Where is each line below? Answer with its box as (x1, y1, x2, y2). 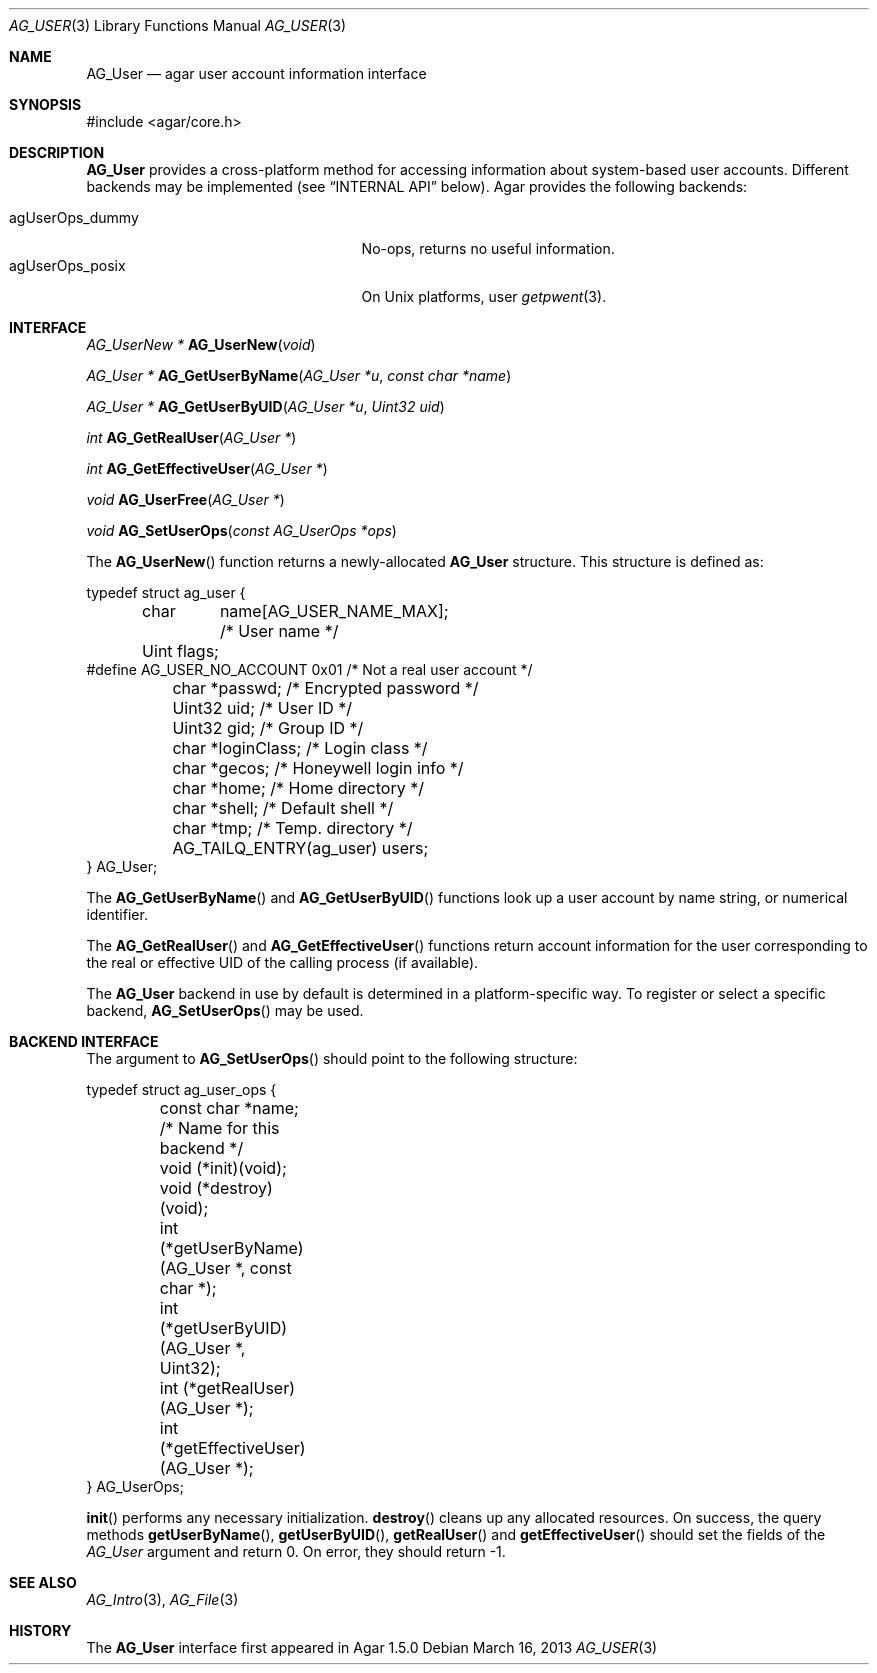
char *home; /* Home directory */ (172, 778, 424, 798)
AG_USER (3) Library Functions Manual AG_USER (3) (9, 17, 347, 34)
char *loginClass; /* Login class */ (172, 738, 428, 758)
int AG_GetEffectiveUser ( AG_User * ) (86, 460, 328, 477)
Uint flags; (142, 641, 219, 661)
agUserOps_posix (9, 257, 126, 274)
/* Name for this (159, 1118, 280, 1138)
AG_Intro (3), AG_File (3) (86, 1591, 239, 1608)
